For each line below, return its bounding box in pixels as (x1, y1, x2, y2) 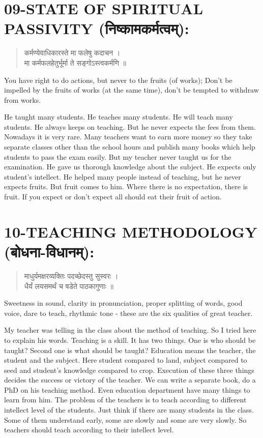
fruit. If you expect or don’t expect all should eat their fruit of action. (4, 191, 222, 202)
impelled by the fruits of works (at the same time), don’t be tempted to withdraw (4, 84, 259, 95)
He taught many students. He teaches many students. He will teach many (4, 111, 233, 122)
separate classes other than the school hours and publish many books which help (4, 141, 255, 152)
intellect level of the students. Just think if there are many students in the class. (4, 404, 254, 415)
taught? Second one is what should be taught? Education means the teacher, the (4, 344, 256, 355)
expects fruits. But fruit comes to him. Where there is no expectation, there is (4, 181, 248, 192)
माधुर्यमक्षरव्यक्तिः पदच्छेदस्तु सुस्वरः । (24, 270, 119, 281)
